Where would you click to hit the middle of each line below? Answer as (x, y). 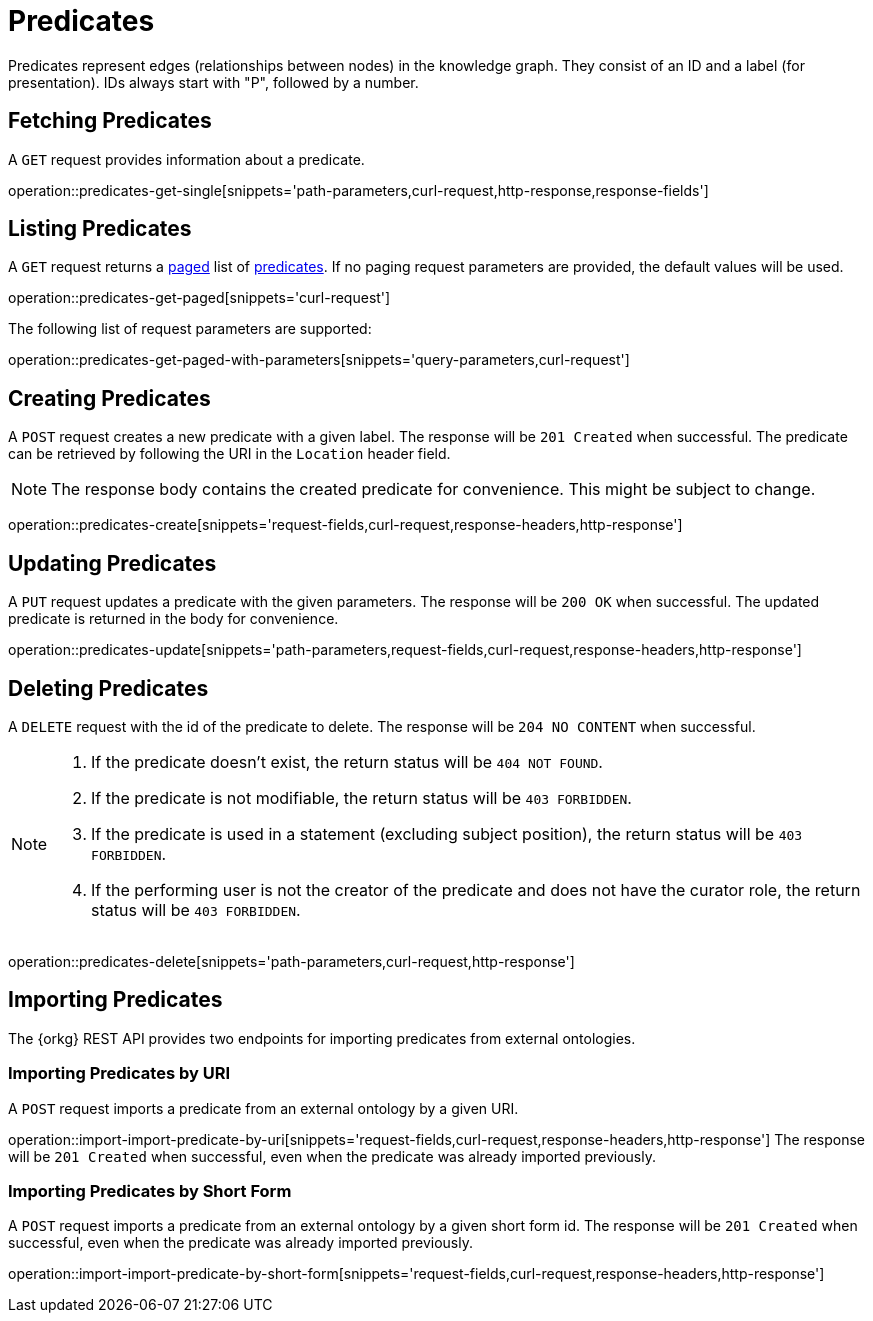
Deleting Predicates (108, 688)
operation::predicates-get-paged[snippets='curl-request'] (199, 298)
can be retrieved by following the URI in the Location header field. (229, 454)
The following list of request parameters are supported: (190, 329)
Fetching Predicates (110, 121)
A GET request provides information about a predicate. (186, 159)
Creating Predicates (109, 398)
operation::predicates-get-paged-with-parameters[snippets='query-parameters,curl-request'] (319, 360)
